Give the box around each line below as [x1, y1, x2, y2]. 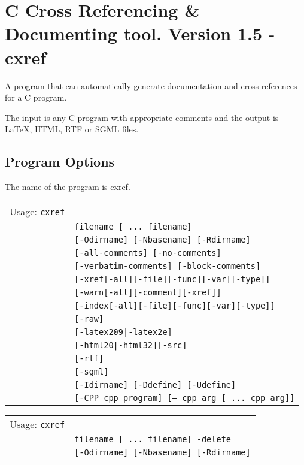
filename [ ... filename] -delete [74, 434, 232, 444]
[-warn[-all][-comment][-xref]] [74, 287, 221, 297]
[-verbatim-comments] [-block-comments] [74, 261, 261, 271]
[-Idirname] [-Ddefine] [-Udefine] [74, 379, 236, 389]
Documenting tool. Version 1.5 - [5, 21, 275, 46]
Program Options [5, 152, 115, 171]
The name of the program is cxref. [5, 180, 130, 193]
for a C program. [5, 91, 67, 104]
